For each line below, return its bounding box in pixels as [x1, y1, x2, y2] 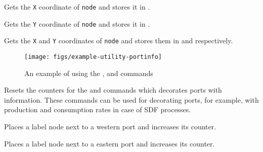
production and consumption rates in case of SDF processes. [4, 104, 191, 115]
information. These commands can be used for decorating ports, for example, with [4, 94, 259, 105]
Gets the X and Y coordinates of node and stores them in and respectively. [4, 35, 233, 46]
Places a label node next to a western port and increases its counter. [4, 121, 216, 131]
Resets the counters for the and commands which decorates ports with [4, 85, 222, 95]
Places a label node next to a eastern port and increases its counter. [4, 138, 215, 148]
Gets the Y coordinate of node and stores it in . [4, 18, 150, 29]
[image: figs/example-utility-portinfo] [24, 53, 162, 60]
